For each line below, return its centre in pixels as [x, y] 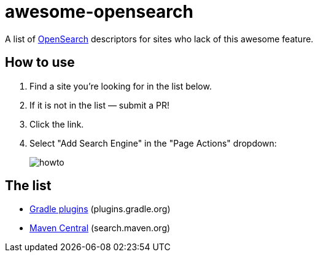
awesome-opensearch [99, 12]
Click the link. [57, 124]
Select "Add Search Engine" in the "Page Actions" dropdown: [153, 143]
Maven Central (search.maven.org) [100, 228]
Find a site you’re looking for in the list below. [121, 86]
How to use [40, 63]
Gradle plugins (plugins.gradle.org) [100, 209]
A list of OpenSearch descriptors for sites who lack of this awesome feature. [159, 39]
